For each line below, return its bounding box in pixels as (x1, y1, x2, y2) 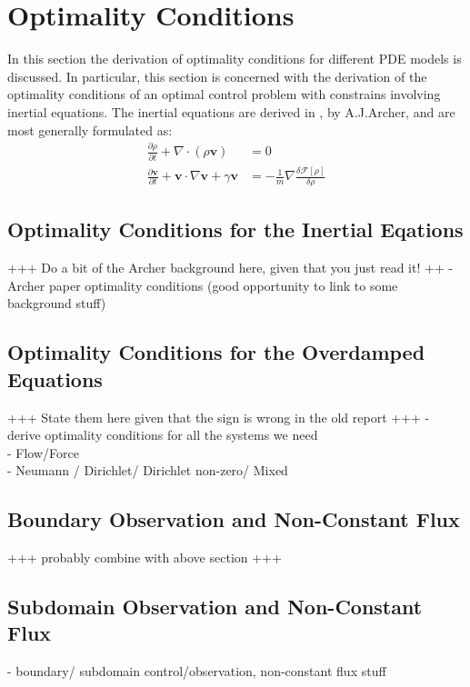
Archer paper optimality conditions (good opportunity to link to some (7, 275, 398, 294)
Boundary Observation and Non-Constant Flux (7, 505, 460, 533)
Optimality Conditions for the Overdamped (7, 338, 425, 366)
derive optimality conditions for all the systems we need (7, 425, 318, 444)
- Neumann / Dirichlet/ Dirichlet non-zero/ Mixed (7, 461, 288, 480)
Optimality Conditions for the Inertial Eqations (7, 215, 464, 244)
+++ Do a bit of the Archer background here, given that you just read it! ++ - (7, 258, 454, 277)
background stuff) (7, 294, 106, 313)
